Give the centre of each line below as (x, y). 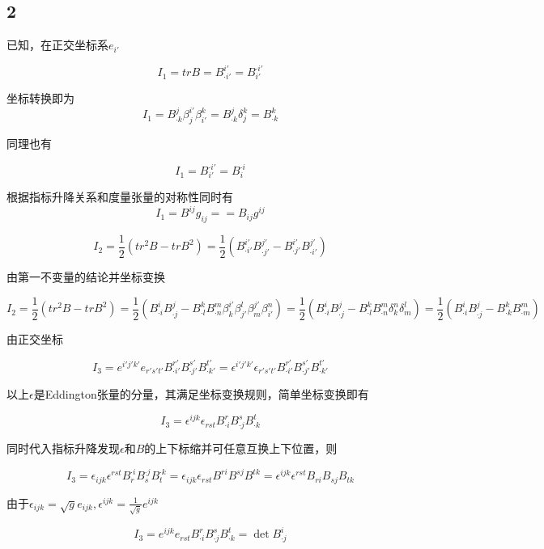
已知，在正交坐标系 (57, 45)
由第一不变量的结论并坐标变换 (86, 277)
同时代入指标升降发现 (63, 448)
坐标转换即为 (40, 98)
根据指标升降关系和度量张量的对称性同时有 (120, 197)
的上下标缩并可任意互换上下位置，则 (241, 448)
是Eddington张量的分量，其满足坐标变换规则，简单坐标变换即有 (201, 394)
